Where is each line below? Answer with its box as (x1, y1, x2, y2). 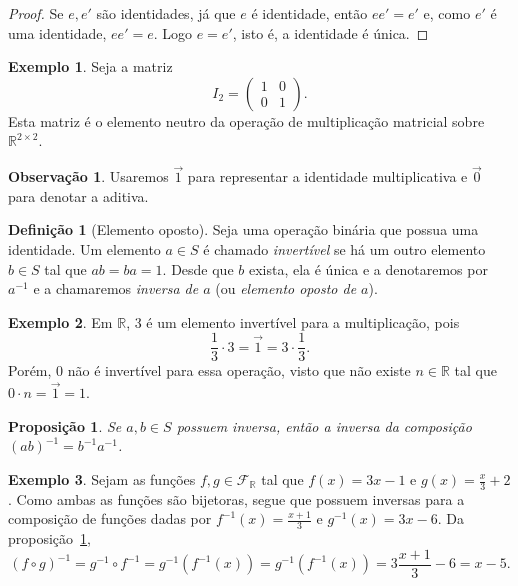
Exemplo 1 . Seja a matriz (8, 56, 173, 77)
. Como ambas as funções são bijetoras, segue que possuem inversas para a (8, 488, 465, 509)
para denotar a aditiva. (8, 185, 149, 206)
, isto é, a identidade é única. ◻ (232, 22, 429, 43)
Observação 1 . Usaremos (8, 166, 169, 187)
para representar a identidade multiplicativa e (187, 166, 468, 187)
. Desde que (162, 258, 234, 279)
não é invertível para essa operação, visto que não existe (67, 360, 411, 381)
